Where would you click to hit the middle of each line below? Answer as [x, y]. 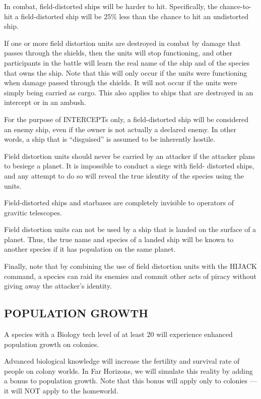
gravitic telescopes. [33, 212]
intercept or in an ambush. [45, 102]
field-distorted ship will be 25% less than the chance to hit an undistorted [135, 16]
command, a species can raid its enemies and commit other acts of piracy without [130, 276]
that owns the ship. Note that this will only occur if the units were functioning [126, 72]
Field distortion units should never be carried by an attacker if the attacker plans [130, 156]
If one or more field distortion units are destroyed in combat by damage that [122, 43]
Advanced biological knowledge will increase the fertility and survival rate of [122, 361]
